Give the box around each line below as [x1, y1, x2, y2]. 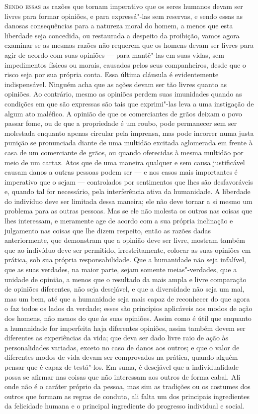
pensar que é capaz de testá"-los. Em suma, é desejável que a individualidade [4, 361, 239, 372]
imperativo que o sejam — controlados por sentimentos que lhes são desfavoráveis [4, 176, 253, 187]
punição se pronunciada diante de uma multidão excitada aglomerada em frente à [4, 137, 253, 148]
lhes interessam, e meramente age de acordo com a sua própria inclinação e [4, 215, 233, 226]
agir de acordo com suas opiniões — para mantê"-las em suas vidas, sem [4, 49, 224, 60]
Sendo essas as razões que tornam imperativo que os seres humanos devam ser [4, 1, 243, 11]
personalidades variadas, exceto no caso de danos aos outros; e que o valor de [4, 342, 240, 352]
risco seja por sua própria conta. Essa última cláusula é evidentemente [4, 69, 219, 80]
